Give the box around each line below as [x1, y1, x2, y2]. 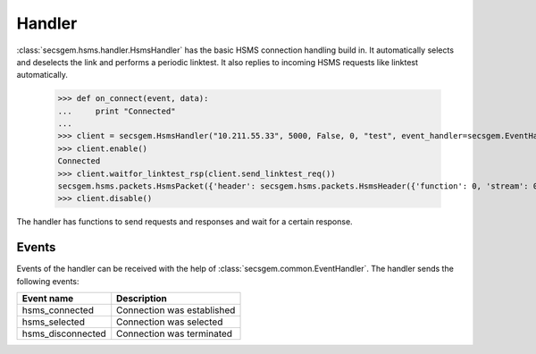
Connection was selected [116, 316, 223, 328]
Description [116, 292, 167, 305]
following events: [16, 275, 80, 286]
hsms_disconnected [21, 327, 106, 340]
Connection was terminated [116, 327, 232, 340]
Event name [21, 292, 74, 305]
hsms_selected [21, 316, 85, 328]
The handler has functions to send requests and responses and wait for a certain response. [16, 216, 353, 227]
